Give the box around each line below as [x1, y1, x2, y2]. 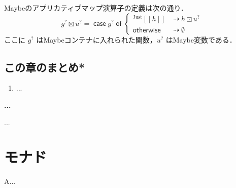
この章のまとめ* [4, 59, 85, 74]
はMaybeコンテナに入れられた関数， [36, 34, 157, 45]
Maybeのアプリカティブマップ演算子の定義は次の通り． [4, 3, 188, 13]
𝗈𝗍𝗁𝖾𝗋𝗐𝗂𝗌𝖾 [132, 26, 161, 34]
